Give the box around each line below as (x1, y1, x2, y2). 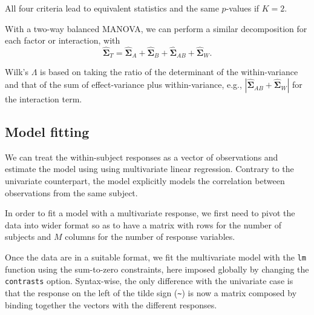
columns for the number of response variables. (65, 230, 235, 243)
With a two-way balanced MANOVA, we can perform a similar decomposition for (5, 22, 307, 35)
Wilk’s (5, 65, 28, 78)
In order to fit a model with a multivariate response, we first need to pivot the (5, 207, 295, 219)
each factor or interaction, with (5, 34, 120, 47)
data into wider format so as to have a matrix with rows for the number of (5, 218, 282, 231)
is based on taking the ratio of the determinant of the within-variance (40, 65, 298, 78)
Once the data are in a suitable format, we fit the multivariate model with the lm (5, 251, 306, 263)
